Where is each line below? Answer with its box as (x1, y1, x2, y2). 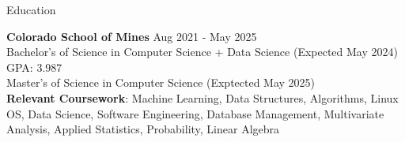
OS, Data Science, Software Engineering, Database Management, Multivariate (6, 105, 384, 121)
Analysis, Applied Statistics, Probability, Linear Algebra (6, 121, 280, 137)
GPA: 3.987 (6, 58, 62, 75)
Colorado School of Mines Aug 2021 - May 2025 (6, 28, 257, 44)
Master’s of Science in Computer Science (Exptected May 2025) (6, 74, 316, 91)
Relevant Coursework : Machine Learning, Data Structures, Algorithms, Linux (6, 89, 399, 106)
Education (6, 2, 56, 17)
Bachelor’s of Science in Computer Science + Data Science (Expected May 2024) (6, 43, 398, 60)
